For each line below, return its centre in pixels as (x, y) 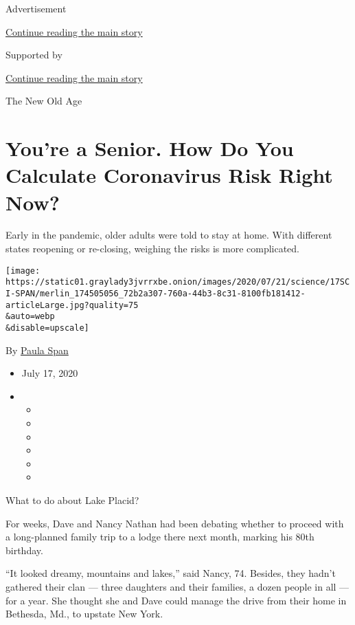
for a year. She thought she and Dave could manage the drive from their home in (176, 600)
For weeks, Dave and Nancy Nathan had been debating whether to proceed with (175, 523)
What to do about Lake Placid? (72, 500)
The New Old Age (44, 101)
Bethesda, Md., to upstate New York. (84, 614)
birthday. (24, 550)
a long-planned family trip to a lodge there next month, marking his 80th (160, 537)
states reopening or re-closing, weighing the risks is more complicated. (153, 249)
